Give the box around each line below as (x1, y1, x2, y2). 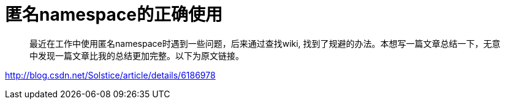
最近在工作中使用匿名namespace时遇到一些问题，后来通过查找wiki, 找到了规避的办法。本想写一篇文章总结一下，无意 (29, 38, 501, 49)
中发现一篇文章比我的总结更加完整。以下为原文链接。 (29, 50, 244, 61)
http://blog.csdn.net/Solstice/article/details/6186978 (5, 69, 216, 80)
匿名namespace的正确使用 (5, 4, 222, 25)
